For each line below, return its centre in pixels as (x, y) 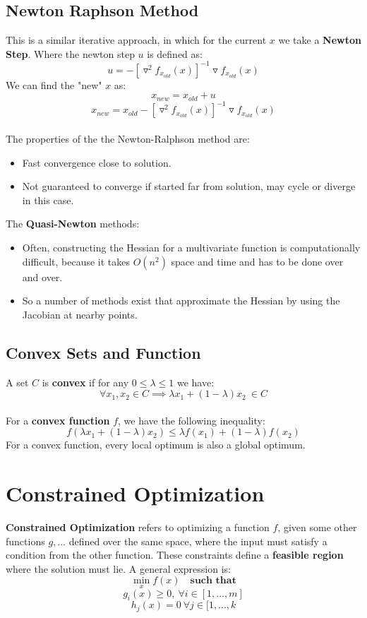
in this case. (48, 200)
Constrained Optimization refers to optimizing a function (138, 527)
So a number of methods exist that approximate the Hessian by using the (181, 301)
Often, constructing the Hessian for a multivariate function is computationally (191, 247)
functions (25, 541)
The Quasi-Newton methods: (73, 224)
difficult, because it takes (76, 261)
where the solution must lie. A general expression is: (118, 568)
